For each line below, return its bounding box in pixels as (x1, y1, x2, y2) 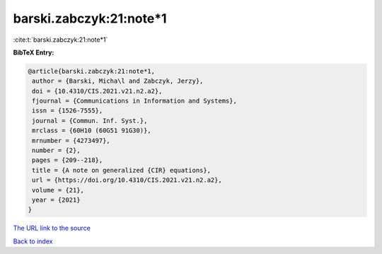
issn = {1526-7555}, (32, 107, 103, 115)
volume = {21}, (32, 186, 85, 194)
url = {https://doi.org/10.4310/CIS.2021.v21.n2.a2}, (32, 176, 222, 184)
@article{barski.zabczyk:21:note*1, (28, 67, 156, 75)
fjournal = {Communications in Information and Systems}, (32, 97, 237, 105)
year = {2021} (32, 196, 81, 204)
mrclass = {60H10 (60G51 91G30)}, (32, 127, 151, 134)
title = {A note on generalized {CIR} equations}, (32, 166, 212, 174)
